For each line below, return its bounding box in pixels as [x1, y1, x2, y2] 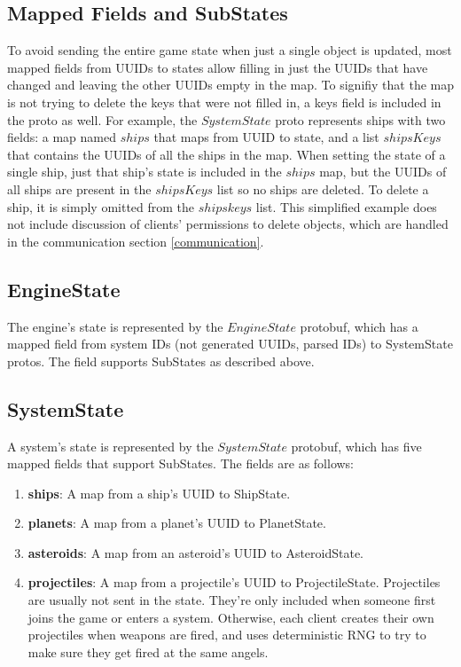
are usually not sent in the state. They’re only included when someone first [27, 591, 436, 609]
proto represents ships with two [275, 110, 446, 129]
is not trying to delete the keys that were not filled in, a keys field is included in [7, 92, 441, 111]
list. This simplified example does [255, 197, 437, 216]
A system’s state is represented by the [7, 436, 214, 455]
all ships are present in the [7, 179, 152, 198]
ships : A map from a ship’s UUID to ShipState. [27, 483, 291, 502]
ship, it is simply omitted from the [7, 197, 195, 216]
